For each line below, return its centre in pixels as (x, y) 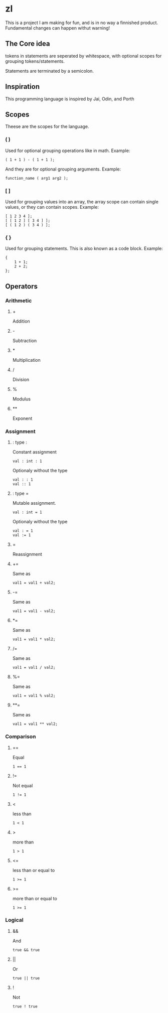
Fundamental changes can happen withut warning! (58, 28)
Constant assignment (34, 452)
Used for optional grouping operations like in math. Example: (68, 151)
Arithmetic (19, 301)
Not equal (23, 785)
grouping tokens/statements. (35, 61)
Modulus (22, 399)
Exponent (22, 418)
